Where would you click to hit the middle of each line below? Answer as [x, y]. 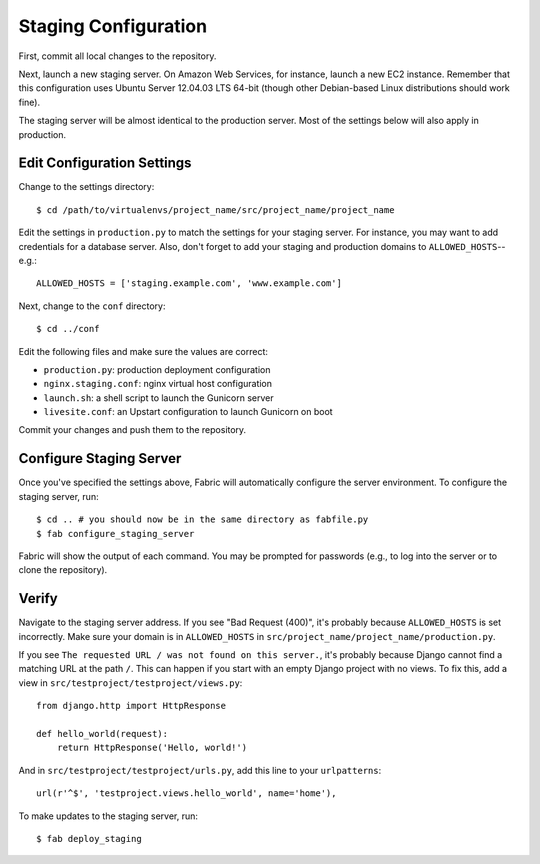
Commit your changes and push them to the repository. [132, 430]
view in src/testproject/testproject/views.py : [130, 682]
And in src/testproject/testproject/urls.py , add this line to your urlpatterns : [200, 770]
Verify [38, 598]
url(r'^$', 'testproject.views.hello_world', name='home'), [186, 793]
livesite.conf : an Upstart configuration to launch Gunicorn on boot [188, 412]
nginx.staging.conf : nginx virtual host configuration [158, 384]
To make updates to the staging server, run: [108, 816]
